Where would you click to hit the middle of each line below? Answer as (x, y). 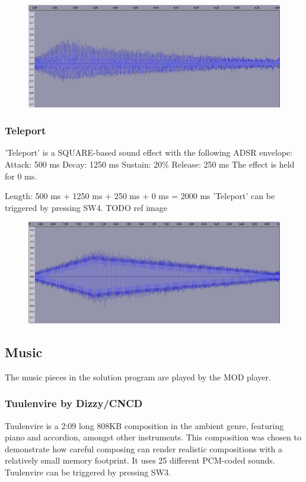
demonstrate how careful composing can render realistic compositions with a (144, 448)
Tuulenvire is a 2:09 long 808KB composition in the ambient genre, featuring (144, 425)
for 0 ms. (21, 176)
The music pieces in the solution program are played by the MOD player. (138, 377)
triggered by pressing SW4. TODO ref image (86, 207)
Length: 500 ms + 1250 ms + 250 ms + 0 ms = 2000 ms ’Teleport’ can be (140, 196)
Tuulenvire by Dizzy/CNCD (74, 403)
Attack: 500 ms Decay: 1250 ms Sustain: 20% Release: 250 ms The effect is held (150, 164)
